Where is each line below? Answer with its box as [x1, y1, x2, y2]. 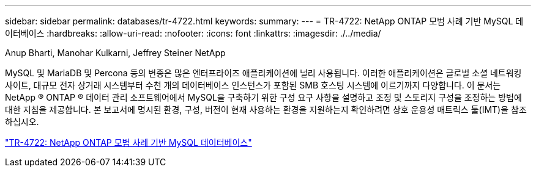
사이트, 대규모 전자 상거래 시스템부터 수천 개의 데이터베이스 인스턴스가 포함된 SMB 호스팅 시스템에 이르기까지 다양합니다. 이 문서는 [5, 80, 501, 90]
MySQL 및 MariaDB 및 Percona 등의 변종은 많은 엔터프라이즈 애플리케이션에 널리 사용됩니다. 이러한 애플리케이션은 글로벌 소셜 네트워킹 [5, 68, 522, 78]
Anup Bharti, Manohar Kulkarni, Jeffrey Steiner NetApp [5, 48, 226, 58]
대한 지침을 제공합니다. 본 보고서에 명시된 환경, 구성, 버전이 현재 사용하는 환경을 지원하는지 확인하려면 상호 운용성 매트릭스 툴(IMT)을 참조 [5, 104, 527, 115]
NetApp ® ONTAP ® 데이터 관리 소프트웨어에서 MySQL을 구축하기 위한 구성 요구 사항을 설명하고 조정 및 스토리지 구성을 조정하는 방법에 [5, 92, 522, 102]
